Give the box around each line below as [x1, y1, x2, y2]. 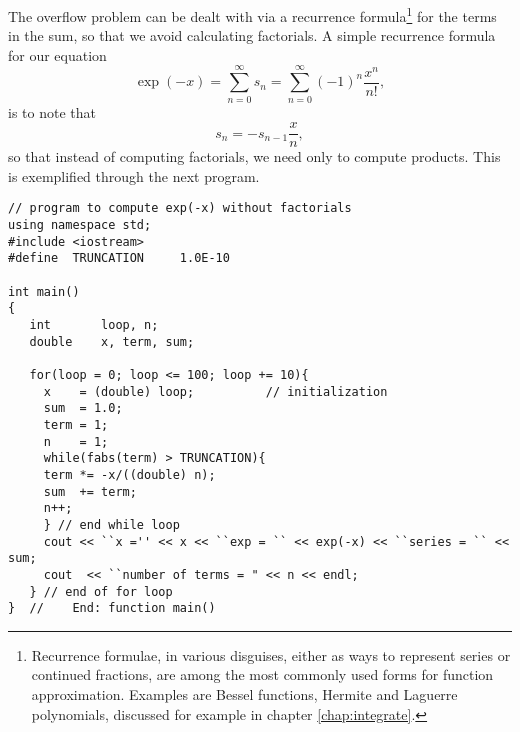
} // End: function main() [8, 601, 216, 616]
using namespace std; [8, 218, 152, 233]
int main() [8, 284, 80, 299]
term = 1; [43, 417, 109, 432]
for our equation [8, 44, 107, 65]
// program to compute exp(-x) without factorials [8, 201, 352, 216]
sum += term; [43, 484, 137, 499]
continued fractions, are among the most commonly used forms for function [31, 664, 494, 685]
